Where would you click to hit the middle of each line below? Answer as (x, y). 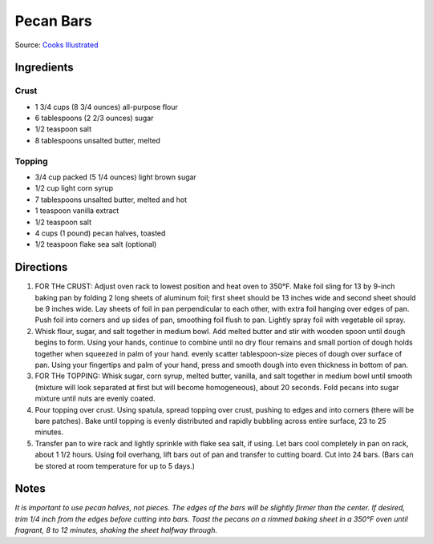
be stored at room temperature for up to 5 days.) (115, 465)
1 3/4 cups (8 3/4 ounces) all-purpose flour (106, 107)
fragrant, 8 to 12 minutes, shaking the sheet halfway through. (116, 530)
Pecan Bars (53, 21)
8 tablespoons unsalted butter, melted (97, 140)
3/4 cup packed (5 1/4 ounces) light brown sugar (115, 177)
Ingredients (44, 68)
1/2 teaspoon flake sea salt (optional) (96, 244)
